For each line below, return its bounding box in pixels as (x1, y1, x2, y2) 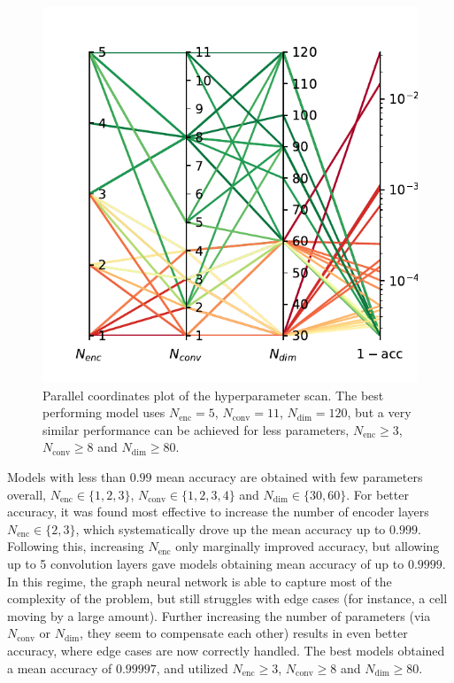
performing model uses (42, 403, 165, 422)
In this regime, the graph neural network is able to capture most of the (7, 571, 392, 590)
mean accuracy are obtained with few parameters (156, 467, 423, 485)
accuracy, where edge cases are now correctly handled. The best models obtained (7, 640, 445, 659)
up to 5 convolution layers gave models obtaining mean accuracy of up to (7, 554, 404, 572)
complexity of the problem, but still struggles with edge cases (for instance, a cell (7, 589, 448, 608)
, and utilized (156, 658, 228, 677)
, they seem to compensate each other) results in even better (80, 624, 408, 642)
